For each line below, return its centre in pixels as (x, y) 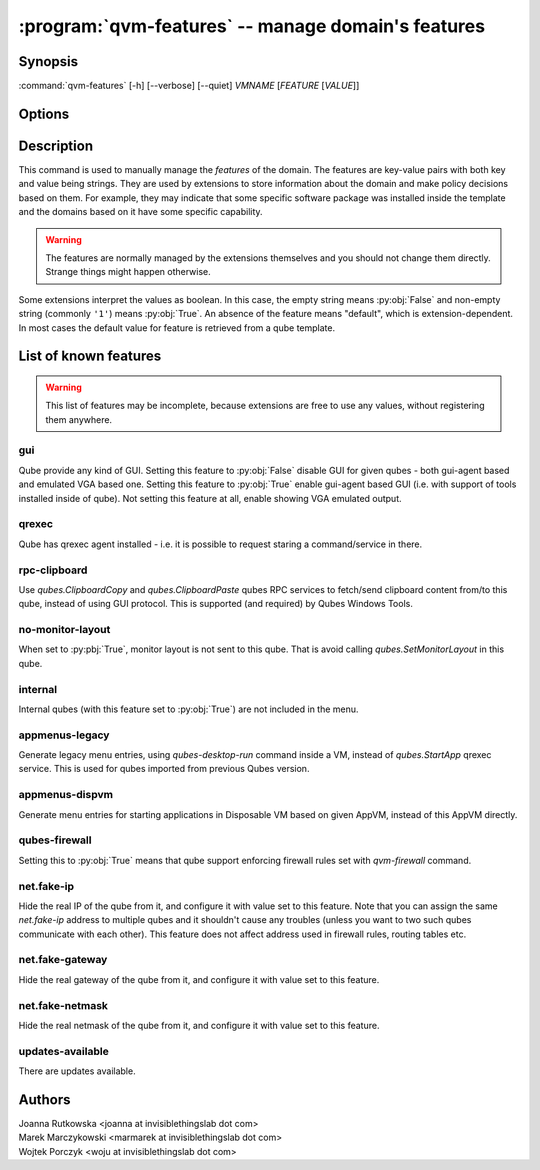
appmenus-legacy (64, 735)
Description (56, 145)
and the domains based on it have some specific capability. (141, 212)
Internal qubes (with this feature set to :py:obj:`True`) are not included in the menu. (188, 709)
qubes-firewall (55, 840)
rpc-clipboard (53, 570)
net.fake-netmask (63, 1005)
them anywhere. (79, 419)
